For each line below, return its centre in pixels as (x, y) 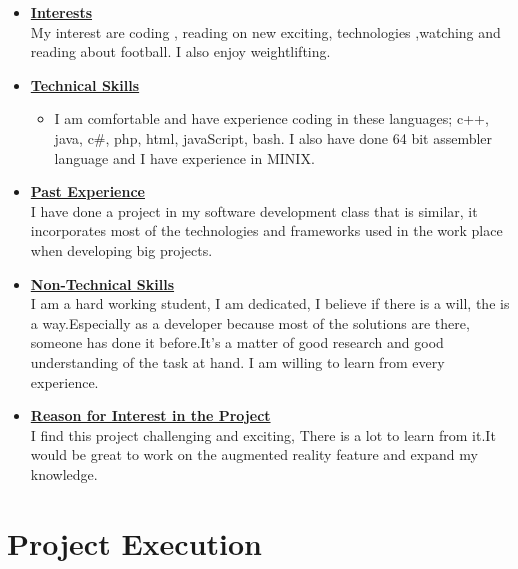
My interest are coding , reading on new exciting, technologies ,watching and (265, 31)
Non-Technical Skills (102, 283)
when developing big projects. (121, 249)
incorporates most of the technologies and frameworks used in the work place (266, 230)
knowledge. (64, 473)
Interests (61, 12)
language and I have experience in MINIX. (184, 157)
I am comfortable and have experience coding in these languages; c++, (271, 118)
